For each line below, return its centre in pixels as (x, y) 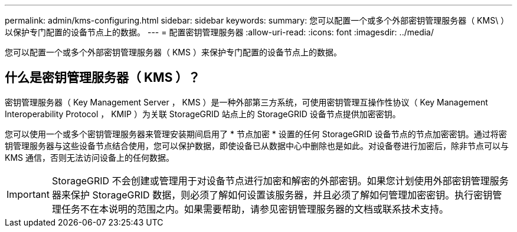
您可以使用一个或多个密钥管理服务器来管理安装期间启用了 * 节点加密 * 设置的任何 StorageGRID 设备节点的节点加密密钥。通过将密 (256, 134)
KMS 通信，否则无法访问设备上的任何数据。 (89, 157)
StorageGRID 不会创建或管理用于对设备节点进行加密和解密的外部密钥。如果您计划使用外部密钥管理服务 (280, 180)
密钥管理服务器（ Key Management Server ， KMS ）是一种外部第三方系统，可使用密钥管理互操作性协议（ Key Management (246, 102)
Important (28, 194)
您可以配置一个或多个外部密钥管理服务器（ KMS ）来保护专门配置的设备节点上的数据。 (173, 52)
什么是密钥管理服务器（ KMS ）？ (103, 78)
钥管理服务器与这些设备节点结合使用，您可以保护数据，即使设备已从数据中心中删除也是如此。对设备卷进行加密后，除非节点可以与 (257, 145)
